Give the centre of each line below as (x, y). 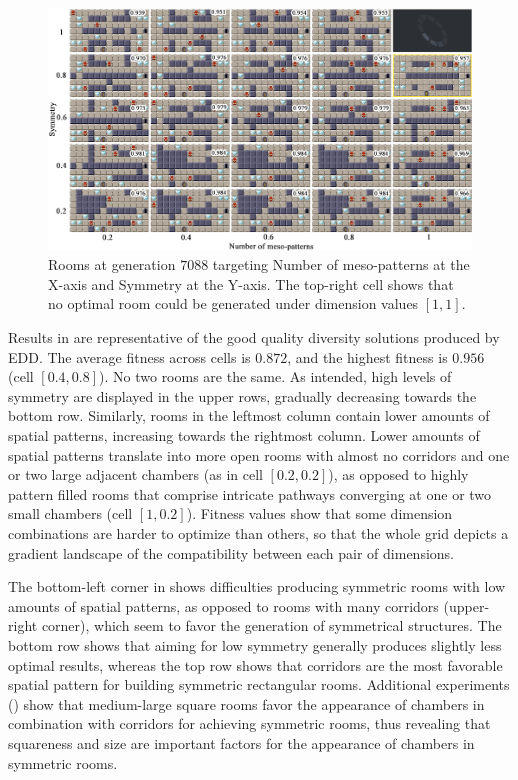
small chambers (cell (70, 513)
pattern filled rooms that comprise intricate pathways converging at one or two (250, 493)
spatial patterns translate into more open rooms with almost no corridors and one (259, 454)
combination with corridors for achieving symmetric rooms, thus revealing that (249, 723)
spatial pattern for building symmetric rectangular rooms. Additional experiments (259, 684)
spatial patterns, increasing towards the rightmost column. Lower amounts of (244, 435)
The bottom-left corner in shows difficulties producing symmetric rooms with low (257, 586)
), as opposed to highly (398, 474)
